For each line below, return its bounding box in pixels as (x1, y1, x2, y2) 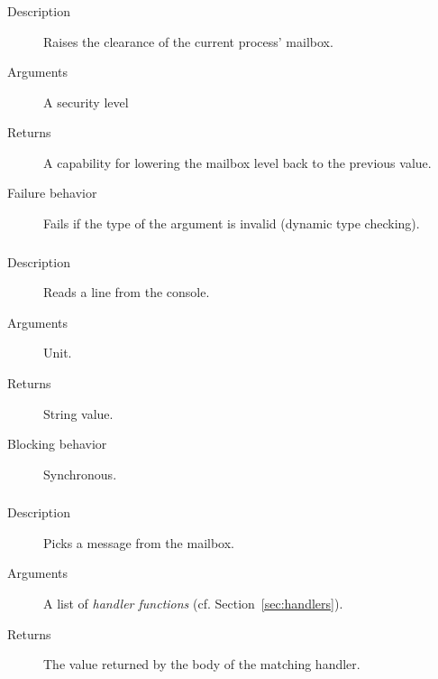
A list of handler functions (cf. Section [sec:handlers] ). (43, 594, 343, 613)
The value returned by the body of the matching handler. (43, 655, 360, 674)
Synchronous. (43, 464, 117, 483)
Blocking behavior (7, 434, 107, 453)
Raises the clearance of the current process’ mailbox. (43, 32, 333, 51)
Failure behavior (7, 183, 97, 202)
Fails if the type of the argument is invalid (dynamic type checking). (43, 214, 420, 233)
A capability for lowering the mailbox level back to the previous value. (43, 153, 432, 172)
